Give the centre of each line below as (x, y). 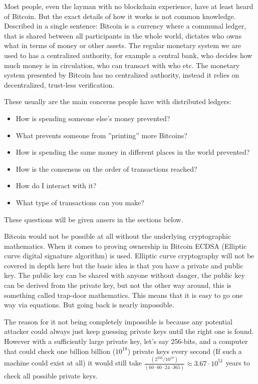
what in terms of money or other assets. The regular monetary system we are (123, 45)
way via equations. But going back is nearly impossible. (89, 305)
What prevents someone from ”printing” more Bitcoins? (101, 135)
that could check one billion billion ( (60, 351)
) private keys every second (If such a (185, 351)
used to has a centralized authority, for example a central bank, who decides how (128, 55)
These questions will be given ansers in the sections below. (94, 219)
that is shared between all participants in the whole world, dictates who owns (123, 35)
